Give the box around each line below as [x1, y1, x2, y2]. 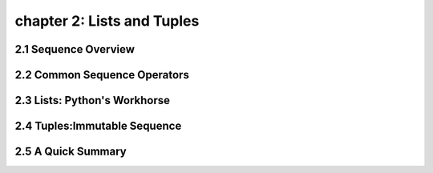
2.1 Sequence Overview [14, 42, 136, 56]
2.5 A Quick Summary [14, 145, 127, 159]
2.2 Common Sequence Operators [14, 68, 190, 82]
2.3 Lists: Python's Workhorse [14, 94, 170, 107]
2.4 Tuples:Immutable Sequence [14, 119, 182, 133]
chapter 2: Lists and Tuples [14, 12, 200, 30]
